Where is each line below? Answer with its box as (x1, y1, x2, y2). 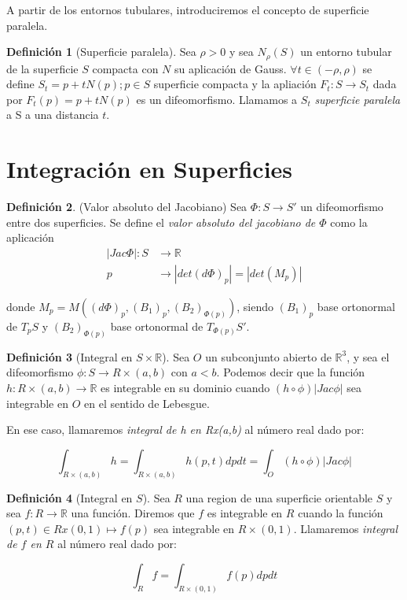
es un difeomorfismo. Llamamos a (136, 91, 298, 107)
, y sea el (346, 348, 390, 365)
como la (330, 213, 368, 230)
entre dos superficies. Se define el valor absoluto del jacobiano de (6, 213, 316, 230)
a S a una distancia (6, 106, 99, 123)
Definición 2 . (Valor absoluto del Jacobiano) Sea (6, 198, 247, 215)
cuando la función (298, 505, 383, 521)
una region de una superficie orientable (185, 489, 373, 506)
